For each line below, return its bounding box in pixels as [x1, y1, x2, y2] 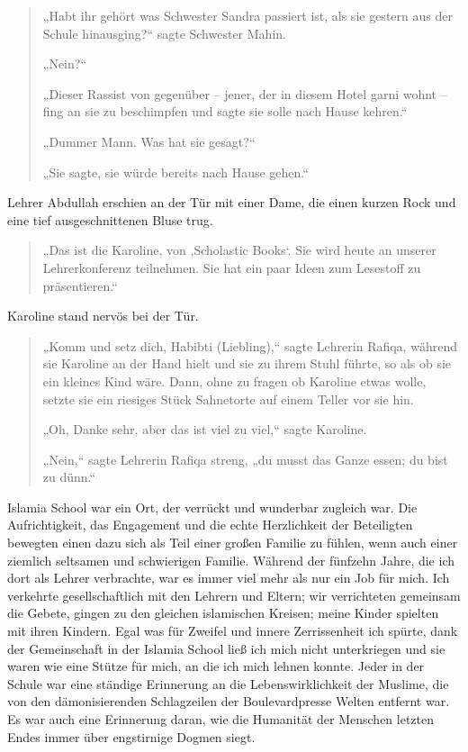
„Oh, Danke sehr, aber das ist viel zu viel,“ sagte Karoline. [42, 420, 367, 439]
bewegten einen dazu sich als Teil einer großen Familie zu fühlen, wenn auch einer [7, 533, 458, 552]
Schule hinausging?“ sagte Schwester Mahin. [42, 23, 286, 42]
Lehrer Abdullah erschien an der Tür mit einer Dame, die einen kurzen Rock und [7, 193, 456, 212]
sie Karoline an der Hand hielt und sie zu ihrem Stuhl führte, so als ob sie [42, 354, 452, 373]
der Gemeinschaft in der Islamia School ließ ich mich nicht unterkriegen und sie [7, 639, 445, 657]
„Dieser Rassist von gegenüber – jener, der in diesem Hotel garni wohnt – [42, 84, 447, 103]
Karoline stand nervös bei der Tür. [7, 306, 199, 325]
